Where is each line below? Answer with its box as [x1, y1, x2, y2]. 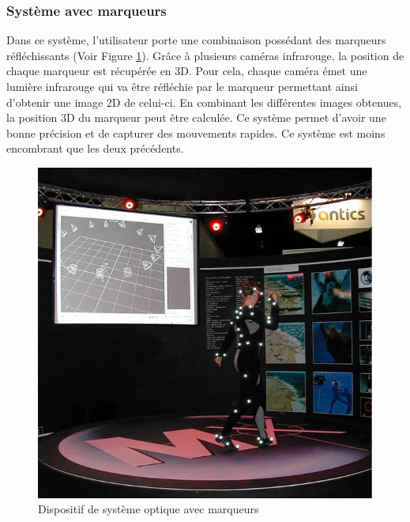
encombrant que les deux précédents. [6, 140, 184, 157]
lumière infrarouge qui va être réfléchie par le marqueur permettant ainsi [6, 78, 358, 94]
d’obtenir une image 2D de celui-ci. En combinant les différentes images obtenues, [6, 93, 402, 110]
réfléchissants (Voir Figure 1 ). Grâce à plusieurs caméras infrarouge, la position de [6, 47, 404, 63]
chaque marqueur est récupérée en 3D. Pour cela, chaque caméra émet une [6, 62, 367, 79]
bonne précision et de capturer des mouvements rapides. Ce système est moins [6, 124, 386, 141]
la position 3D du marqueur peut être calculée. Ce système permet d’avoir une [6, 109, 386, 126]
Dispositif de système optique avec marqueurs [38, 501, 259, 517]
